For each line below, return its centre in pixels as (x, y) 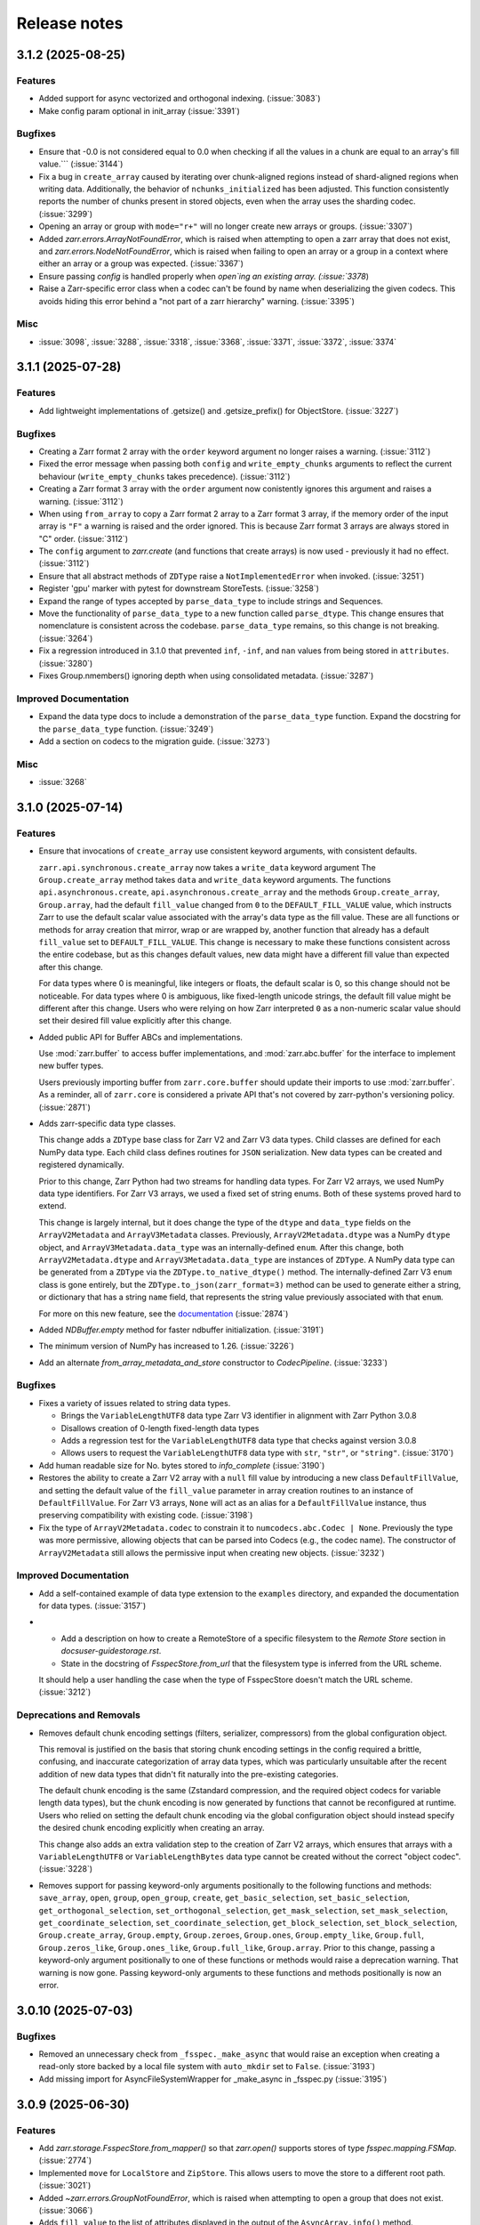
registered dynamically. (81, 1165)
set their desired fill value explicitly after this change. (135, 1021)
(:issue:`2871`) (64, 1107)
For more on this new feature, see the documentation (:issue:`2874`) (164, 1314)
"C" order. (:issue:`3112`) (84, 538)
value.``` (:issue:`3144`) (81, 164)
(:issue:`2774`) (65, 2160)
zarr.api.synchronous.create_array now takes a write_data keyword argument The (208, 867)
